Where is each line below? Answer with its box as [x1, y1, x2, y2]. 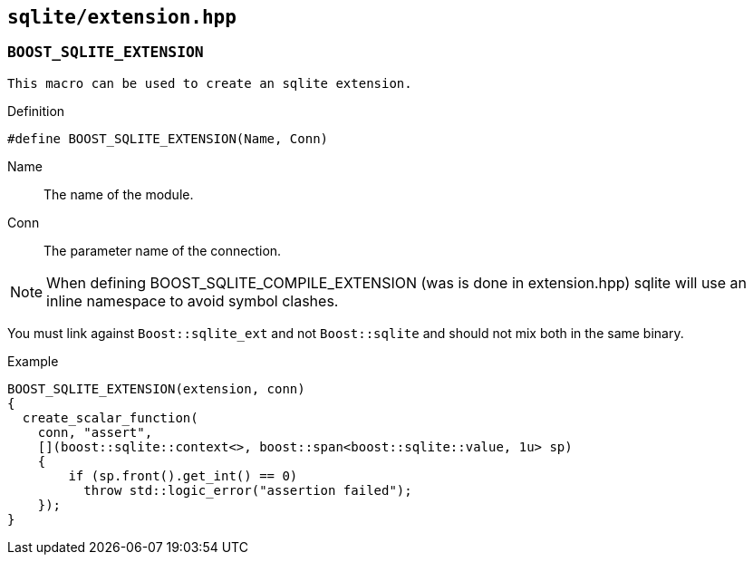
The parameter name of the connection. [43, 242, 282, 258]
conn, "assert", [37, 424, 153, 440]
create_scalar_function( [22, 410, 198, 425]
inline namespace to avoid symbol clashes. [46, 291, 339, 310]
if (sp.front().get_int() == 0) [68, 468, 298, 483]
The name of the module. [43, 186, 194, 202]
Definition [7, 102, 65, 119]
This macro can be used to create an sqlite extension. [7, 75, 412, 91]
